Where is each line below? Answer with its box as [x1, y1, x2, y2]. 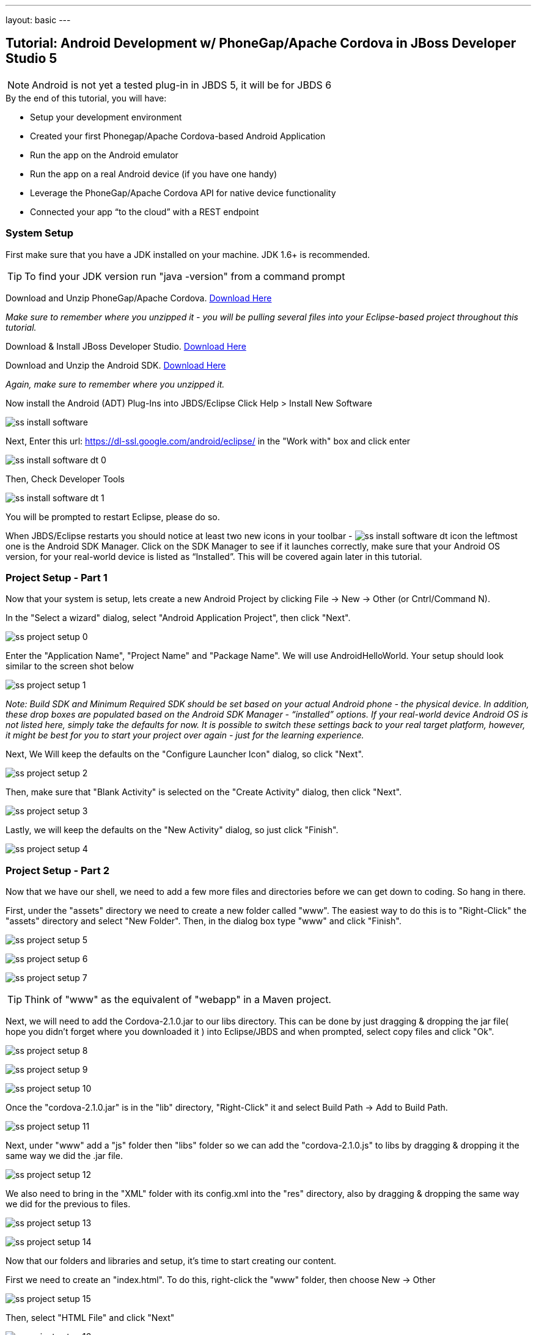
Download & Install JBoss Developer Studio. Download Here [6, 340, 246, 351]
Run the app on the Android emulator [30, 149, 178, 160]
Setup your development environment [30, 111, 182, 122]
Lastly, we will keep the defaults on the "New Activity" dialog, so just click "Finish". [6, 825, 339, 836]
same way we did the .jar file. [6, 1150, 123, 1161]
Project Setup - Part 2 [6, 864, 109, 877]
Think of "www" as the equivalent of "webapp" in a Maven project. [24, 993, 331, 1006]
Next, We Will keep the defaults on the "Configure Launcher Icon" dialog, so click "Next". [6, 749, 364, 760]
